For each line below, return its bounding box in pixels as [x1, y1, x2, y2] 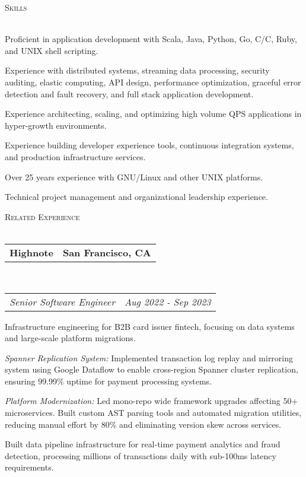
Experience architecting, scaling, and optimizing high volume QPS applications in [5, 107, 302, 120]
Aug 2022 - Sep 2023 [124, 294, 211, 309]
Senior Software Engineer [9, 294, 115, 309]
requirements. [5, 461, 54, 473]
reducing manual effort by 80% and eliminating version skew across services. [5, 418, 282, 430]
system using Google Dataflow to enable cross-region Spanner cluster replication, [5, 363, 298, 376]
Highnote [9, 245, 53, 259]
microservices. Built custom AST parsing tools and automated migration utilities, [5, 406, 302, 419]
